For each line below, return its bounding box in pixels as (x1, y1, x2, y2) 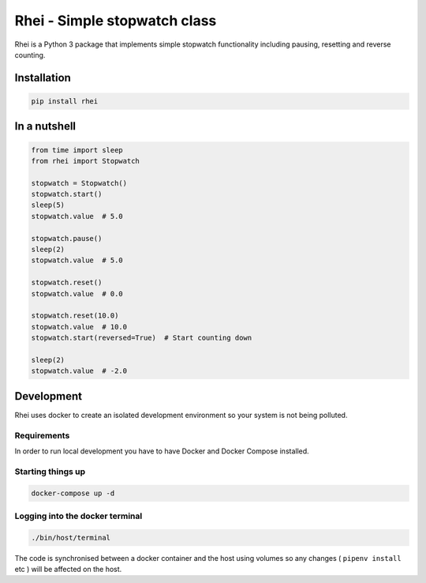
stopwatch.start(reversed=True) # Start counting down (31, 333, 252, 343)
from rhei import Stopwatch (31, 156, 140, 165)
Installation (14, 71, 71, 85)
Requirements (14, 430, 70, 441)
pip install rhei (31, 96, 99, 106)
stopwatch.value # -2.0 (31, 367, 128, 375)
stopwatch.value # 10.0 (31, 322, 128, 331)
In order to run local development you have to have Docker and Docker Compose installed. (14, 446, 309, 456)
